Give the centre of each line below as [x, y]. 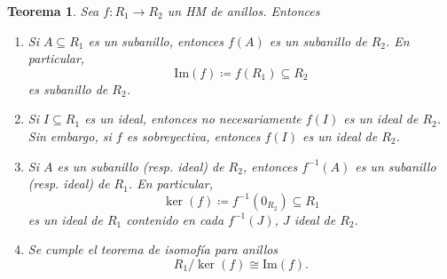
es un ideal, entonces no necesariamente [193, 119]
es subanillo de [68, 88]
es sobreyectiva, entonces [193, 136]
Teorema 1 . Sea [53, 11]
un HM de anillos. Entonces [243, 11]
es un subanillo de [318, 40]
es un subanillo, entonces [156, 40]
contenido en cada [175, 219]
